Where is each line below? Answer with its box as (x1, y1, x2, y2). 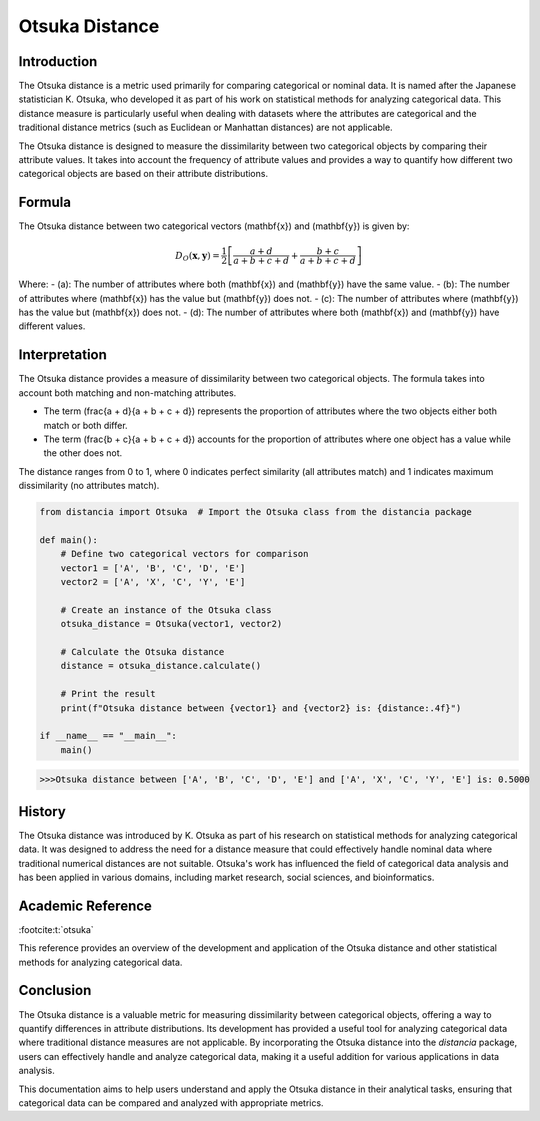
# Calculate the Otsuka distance (60, 646, 225, 657)
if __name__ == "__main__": (39, 730, 177, 742)
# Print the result (60, 688, 157, 700)
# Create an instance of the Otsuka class (60, 604, 272, 615)
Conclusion (18, 982, 92, 999)
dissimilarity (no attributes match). (18, 480, 160, 492)
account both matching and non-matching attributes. (18, 386, 237, 399)
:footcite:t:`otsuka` (18, 923, 94, 935)
